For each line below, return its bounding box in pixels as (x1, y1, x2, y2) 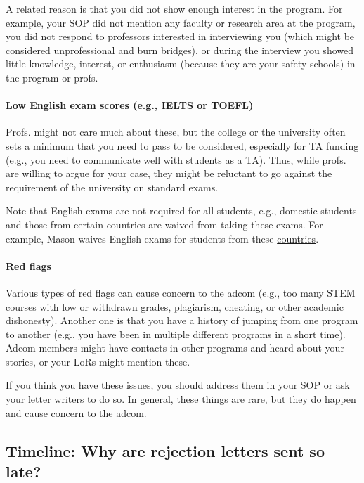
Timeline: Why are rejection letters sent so (6, 439, 325, 461)
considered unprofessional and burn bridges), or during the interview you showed (6, 42, 353, 57)
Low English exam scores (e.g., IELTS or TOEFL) (6, 98, 254, 112)
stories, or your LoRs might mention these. (6, 354, 190, 368)
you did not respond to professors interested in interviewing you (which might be (6, 29, 355, 44)
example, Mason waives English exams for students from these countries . (6, 231, 319, 245)
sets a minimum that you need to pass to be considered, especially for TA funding (6, 138, 359, 153)
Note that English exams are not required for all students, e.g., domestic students (6, 203, 357, 218)
